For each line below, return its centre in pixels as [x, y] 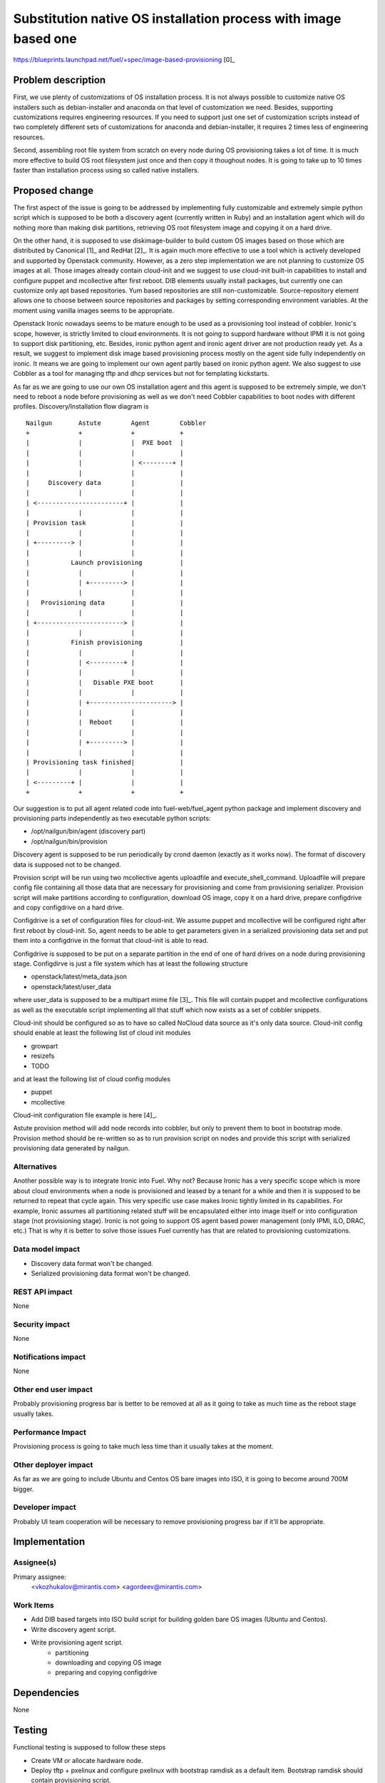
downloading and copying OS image [108, 1662]
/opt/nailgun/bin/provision [69, 841]
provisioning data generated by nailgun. [72, 1148]
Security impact [42, 1324]
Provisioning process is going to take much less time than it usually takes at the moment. [143, 1446]
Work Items [34, 1605]
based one [45, 39]
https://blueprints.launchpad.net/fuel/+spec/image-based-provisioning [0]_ [124, 60]
